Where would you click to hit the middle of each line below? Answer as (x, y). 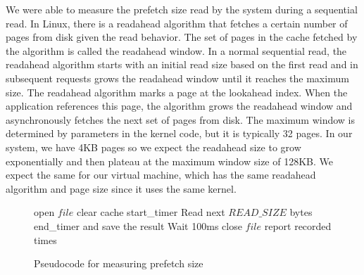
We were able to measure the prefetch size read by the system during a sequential (182, 9)
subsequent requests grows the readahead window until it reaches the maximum (177, 78)
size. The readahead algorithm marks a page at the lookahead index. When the (177, 92)
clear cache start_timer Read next (151, 212)
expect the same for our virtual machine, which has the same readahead (161, 175)
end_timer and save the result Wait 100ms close (138, 225)
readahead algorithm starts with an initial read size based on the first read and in (182, 64)
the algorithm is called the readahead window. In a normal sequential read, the (176, 50)
